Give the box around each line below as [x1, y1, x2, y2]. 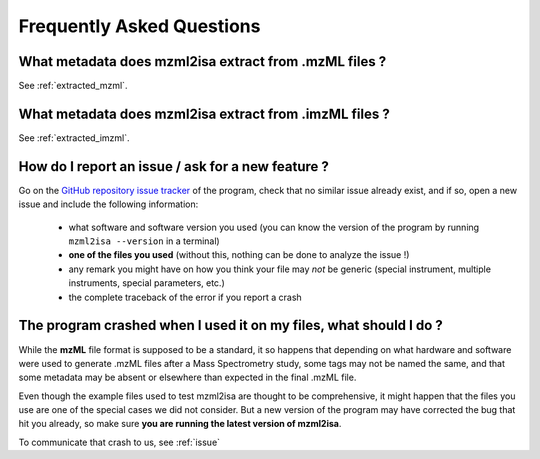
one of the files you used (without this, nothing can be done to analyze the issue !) [68, 249, 410, 261]
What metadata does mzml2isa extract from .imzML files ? [18, 105, 390, 122]
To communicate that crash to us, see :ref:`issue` [18, 436, 220, 448]
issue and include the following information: [18, 198, 199, 210]
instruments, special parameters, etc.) [68, 277, 225, 289]
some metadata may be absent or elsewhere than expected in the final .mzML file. [18, 371, 357, 384]
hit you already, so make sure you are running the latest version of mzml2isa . [18, 418, 342, 430]
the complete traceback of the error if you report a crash [68, 291, 302, 303]
